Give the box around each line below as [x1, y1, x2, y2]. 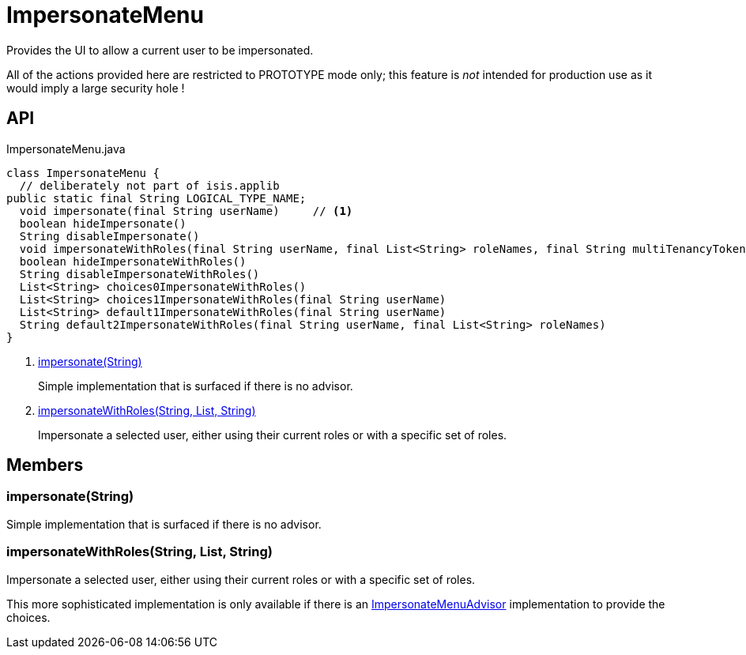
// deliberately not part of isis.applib [19, 179, 280, 192]
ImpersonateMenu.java [6, 141, 126, 156]
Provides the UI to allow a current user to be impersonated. [6, 43, 314, 57]
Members [6, 455, 84, 476]
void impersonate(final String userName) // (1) [19, 204, 353, 217]
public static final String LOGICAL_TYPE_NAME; [6, 191, 307, 205]
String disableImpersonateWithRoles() [19, 267, 260, 280]
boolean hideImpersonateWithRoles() [19, 254, 247, 268]
